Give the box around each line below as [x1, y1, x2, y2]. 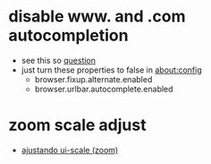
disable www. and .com [8, 6, 186, 27]
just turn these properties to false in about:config [21, 65, 202, 75]
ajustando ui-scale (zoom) [21, 144, 119, 155]
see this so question [21, 55, 96, 65]
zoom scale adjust [8, 115, 147, 135]
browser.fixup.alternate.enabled [34, 73, 153, 84]
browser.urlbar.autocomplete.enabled [34, 83, 173, 94]
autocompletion [8, 25, 129, 46]
